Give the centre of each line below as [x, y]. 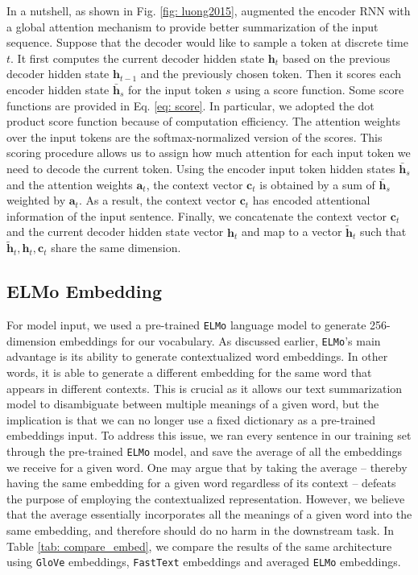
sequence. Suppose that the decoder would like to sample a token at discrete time [207, 42]
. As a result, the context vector [157, 200]
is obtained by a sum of [317, 184]
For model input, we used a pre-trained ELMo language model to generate [186, 325]
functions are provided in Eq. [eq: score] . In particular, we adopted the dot [190, 105]
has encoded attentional [311, 200]
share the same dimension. [116, 248]
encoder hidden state [58, 89]
